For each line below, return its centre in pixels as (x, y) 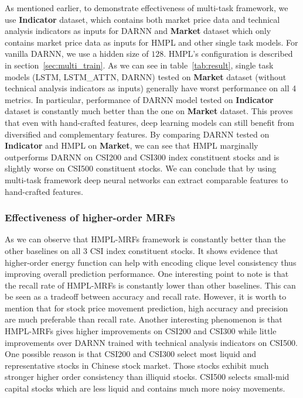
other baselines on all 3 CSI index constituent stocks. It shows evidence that (142, 250)
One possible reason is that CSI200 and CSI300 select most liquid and (131, 354)
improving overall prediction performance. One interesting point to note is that (147, 274)
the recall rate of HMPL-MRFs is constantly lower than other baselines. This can (150, 285)
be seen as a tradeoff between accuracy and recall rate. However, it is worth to (146, 296)
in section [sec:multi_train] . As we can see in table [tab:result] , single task (139, 65)
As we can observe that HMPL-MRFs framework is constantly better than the (145, 239)
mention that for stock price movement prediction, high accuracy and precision (147, 308)
